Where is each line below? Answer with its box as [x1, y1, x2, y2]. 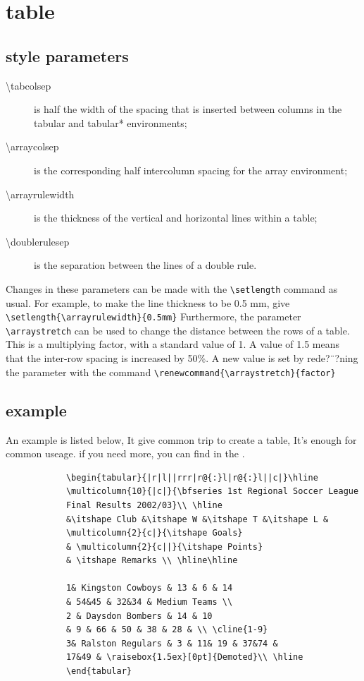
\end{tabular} [65, 666, 132, 677]
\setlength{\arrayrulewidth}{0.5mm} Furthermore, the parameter [6, 309, 301, 324]
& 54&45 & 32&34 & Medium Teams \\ [65, 597, 233, 608]
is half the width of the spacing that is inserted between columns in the [34, 102, 342, 116]
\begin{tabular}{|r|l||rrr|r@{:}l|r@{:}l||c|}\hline [65, 472, 318, 483]
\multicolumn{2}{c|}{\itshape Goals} [65, 528, 243, 538]
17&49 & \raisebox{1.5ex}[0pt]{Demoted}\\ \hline [65, 652, 303, 663]
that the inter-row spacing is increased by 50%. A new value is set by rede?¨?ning [6, 351, 358, 366]
